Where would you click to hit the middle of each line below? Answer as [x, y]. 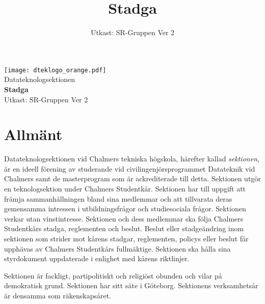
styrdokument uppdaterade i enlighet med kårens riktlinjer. [97, 258]
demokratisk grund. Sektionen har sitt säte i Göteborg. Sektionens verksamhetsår [131, 285]
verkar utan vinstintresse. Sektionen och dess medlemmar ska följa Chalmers [124, 218]
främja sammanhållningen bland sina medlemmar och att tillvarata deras [118, 198]
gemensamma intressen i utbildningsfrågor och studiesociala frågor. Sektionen [125, 209]
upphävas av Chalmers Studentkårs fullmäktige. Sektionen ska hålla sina [117, 248]
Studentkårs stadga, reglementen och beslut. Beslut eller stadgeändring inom [124, 228]
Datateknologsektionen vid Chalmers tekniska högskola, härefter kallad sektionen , [132, 159]
